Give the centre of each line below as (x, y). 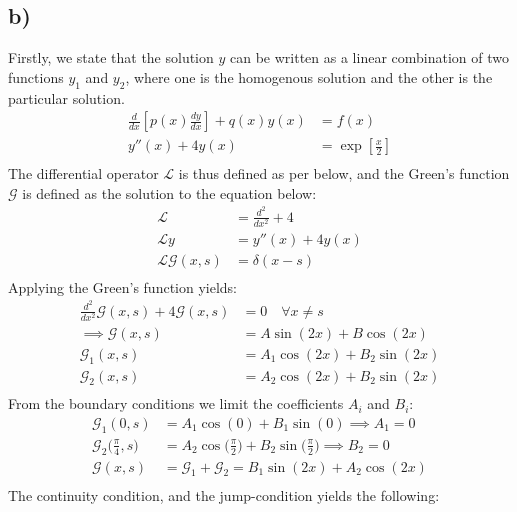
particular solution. (66, 97)
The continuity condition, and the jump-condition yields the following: (224, 494)
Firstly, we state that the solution (111, 57)
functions (36, 76)
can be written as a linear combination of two (369, 57)
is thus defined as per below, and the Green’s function (344, 173)
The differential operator (83, 173)
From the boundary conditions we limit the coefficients (176, 403)
